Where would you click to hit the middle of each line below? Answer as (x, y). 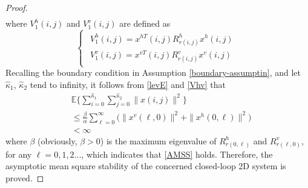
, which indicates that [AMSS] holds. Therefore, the (177, 154)
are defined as (145, 23)
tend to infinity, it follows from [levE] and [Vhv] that (128, 84)
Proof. (17, 7)
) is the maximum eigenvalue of (158, 140)
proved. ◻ (25, 177)
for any (19, 154)
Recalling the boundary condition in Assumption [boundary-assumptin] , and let (153, 72)
